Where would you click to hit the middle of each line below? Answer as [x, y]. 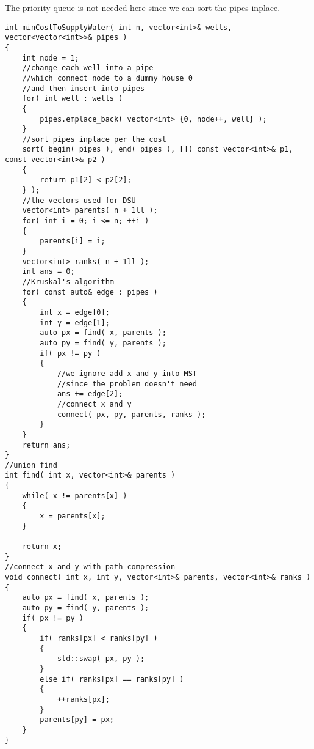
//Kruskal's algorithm [68, 282]
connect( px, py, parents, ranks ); [131, 414]
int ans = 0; [48, 272]
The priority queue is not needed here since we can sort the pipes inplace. [143, 7]
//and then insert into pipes [84, 88]
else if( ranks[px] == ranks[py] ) [112, 679]
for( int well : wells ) [73, 99]
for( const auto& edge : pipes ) [90, 292]
